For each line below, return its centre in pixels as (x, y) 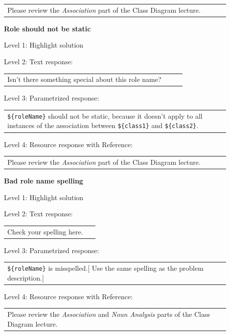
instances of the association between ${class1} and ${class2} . (103, 125)
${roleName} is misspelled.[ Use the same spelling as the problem (105, 268)
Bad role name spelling (44, 181)
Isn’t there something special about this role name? (84, 79)
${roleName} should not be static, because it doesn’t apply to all (105, 116)
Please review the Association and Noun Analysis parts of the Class (109, 314)
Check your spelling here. (45, 231)
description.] (26, 277)
